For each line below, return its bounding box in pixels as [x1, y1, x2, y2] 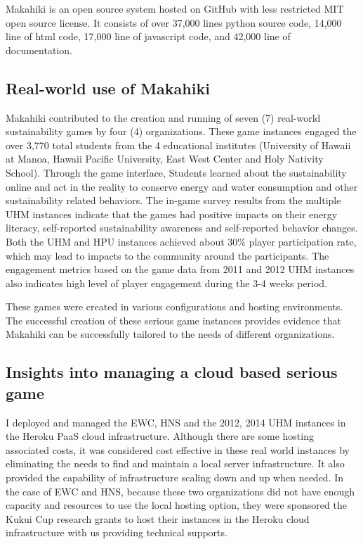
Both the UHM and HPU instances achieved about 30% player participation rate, [6, 234, 357, 248]
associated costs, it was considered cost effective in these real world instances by [6, 442, 350, 457]
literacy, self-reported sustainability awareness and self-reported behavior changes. [6, 220, 358, 235]
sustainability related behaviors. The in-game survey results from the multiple [6, 193, 341, 208]
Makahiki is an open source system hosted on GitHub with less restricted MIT [6, 1, 344, 15]
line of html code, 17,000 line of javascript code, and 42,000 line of [6, 29, 291, 44]
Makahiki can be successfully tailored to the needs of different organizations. [6, 327, 335, 341]
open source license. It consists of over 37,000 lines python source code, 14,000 [6, 15, 342, 30]
